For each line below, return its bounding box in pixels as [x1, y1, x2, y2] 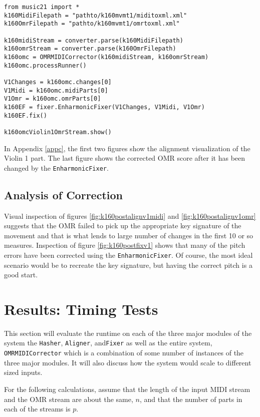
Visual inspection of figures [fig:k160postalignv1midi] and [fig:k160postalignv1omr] [4, 210, 256, 221]
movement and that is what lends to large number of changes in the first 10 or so [4, 230, 253, 240]
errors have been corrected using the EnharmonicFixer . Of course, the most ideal [4, 249, 253, 260]
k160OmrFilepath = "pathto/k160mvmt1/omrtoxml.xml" [4, 20, 180, 28]
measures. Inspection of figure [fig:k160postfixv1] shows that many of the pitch [4, 240, 245, 250]
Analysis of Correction [4, 187, 123, 202]
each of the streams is [4, 403, 71, 414]
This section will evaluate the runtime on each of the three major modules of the [4, 327, 252, 338]
